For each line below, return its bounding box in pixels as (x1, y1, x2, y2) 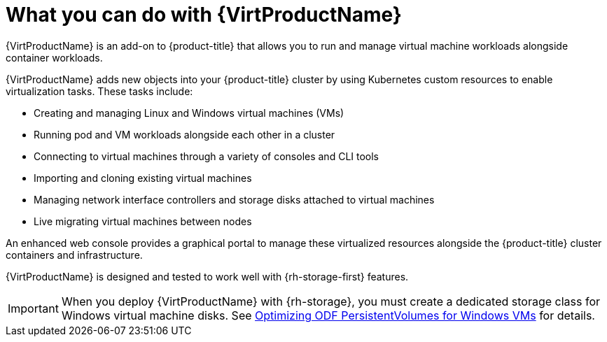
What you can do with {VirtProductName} (6, 3, 402, 27)
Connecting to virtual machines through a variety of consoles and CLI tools (34, 150, 379, 162)
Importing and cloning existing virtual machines (34, 171, 252, 184)
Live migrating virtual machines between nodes (34, 215, 252, 227)
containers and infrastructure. (6, 248, 143, 261)
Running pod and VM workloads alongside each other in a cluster (34, 128, 335, 141)
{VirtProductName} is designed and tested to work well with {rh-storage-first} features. (6, 270, 409, 283)
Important (8, 301, 59, 315)
